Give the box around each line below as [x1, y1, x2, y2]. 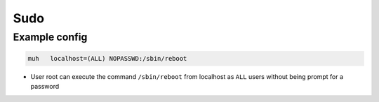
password [30, 82, 60, 91]
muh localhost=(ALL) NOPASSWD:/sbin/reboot [27, 54, 187, 62]
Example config [13, 31, 88, 43]
